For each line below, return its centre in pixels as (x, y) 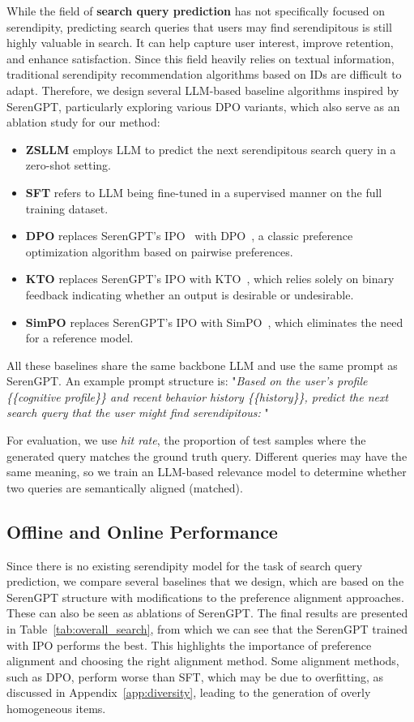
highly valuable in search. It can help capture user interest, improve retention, (200, 43)
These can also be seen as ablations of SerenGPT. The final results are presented (207, 613)
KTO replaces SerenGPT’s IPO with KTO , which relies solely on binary (210, 279)
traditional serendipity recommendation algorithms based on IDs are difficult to (204, 74)
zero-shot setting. (68, 165)
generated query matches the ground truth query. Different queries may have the (207, 456)
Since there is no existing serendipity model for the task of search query (185, 565)
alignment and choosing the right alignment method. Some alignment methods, (203, 661)
